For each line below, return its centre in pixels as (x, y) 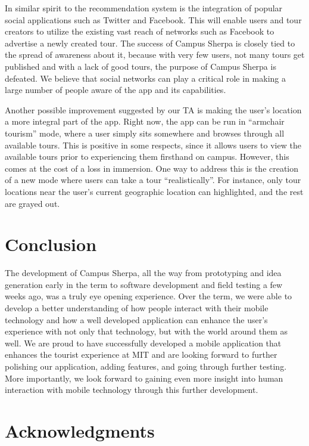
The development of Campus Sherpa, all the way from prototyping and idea (143, 273)
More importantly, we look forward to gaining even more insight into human (144, 378)
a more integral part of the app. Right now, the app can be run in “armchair (145, 121)
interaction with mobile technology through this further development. (132, 390)
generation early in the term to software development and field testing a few (144, 284)
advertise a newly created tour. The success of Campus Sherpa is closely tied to (150, 43)
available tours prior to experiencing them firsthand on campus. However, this (147, 157)
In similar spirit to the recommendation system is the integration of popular (144, 8)
